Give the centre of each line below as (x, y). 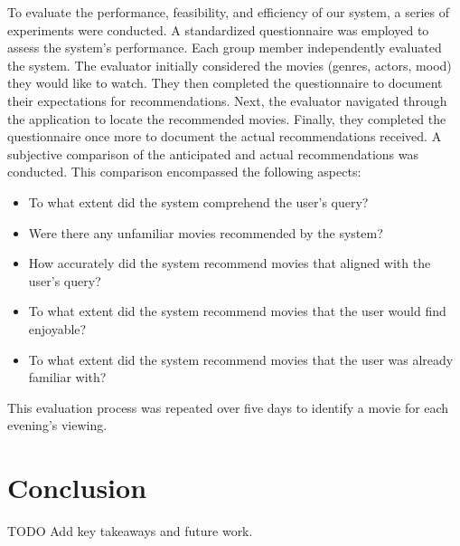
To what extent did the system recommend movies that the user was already (241, 359)
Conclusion (77, 488)
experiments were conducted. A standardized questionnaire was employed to (218, 29)
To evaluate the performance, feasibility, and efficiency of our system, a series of (228, 12)
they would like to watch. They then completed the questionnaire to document (225, 83)
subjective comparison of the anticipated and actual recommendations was (213, 153)
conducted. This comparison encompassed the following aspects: (184, 172)
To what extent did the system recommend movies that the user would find (237, 311)
